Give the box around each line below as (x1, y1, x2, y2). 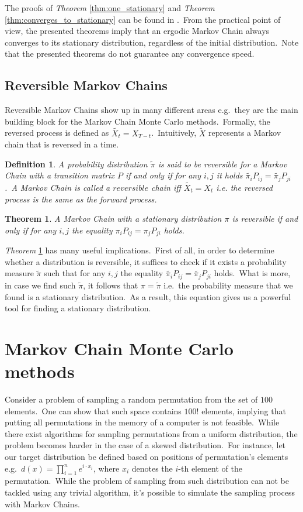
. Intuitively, (151, 126, 197, 139)
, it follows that (83, 279, 138, 291)
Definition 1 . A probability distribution (5, 157, 148, 170)
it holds (216, 169, 243, 181)
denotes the (131, 462, 173, 474)
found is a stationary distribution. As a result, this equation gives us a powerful (5, 290, 291, 303)
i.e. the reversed (216, 181, 273, 194)
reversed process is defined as (5, 126, 109, 139)
